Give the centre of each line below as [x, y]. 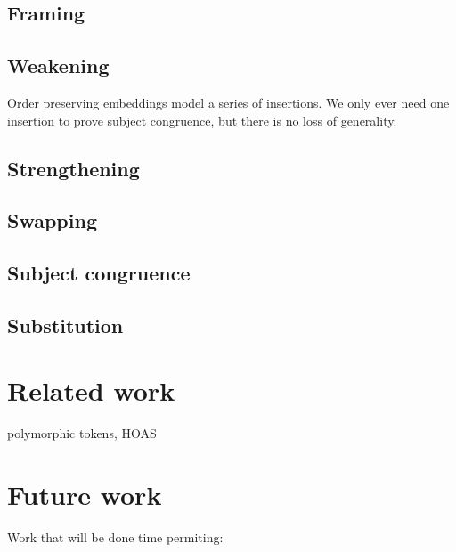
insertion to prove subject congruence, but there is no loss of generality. [202, 120]
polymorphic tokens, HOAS [82, 433]
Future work [85, 495]
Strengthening [73, 168]
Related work [91, 390]
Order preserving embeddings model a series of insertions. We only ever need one [228, 102]
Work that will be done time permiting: [115, 537]
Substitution [65, 325]
